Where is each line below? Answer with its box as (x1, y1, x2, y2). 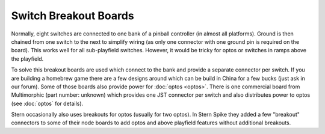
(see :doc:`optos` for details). (11, 100, 84, 107)
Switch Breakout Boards (11, 9, 135, 22)
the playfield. (11, 55, 44, 62)
